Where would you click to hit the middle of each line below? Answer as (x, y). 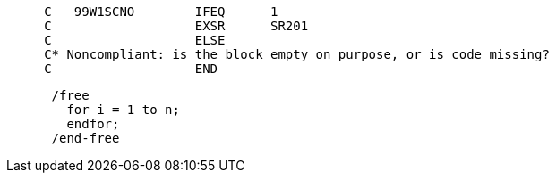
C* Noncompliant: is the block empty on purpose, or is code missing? (297, 54)
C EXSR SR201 (176, 26)
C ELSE (135, 40)
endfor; (93, 124)
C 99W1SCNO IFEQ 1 (161, 12)
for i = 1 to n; (123, 110)
